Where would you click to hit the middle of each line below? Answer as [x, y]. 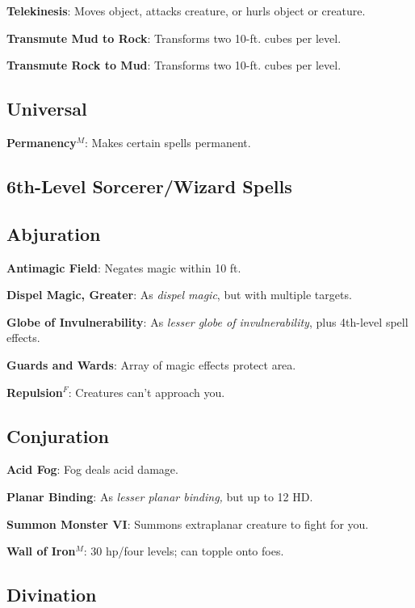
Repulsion [35, 392]
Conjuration [58, 435]
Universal [47, 109]
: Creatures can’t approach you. [147, 392]
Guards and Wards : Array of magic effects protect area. [151, 364]
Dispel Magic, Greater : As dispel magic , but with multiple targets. [179, 295]
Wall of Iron [41, 551]
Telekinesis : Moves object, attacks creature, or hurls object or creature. [186, 11]
